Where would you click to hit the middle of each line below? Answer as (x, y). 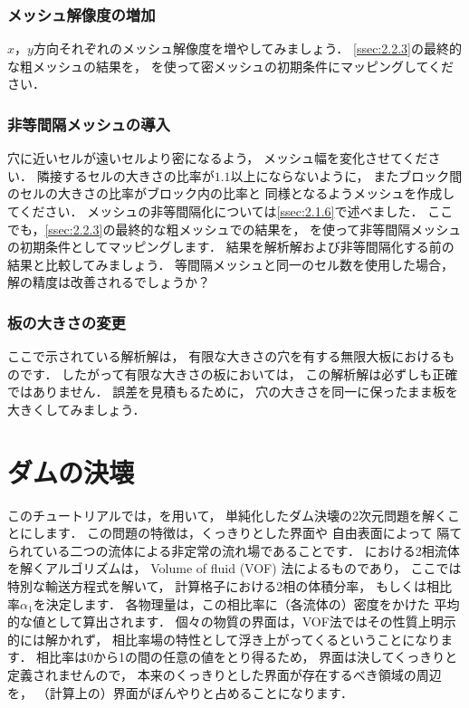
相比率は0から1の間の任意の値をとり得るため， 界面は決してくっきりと (247, 657)
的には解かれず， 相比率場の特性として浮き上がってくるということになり (224, 639)
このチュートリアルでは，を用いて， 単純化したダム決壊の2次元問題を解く (228, 515)
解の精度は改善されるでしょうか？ (109, 282)
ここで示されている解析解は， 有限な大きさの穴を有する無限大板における (225, 356)
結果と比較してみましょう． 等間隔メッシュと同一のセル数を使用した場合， (231, 264)
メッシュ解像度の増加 (81, 14)
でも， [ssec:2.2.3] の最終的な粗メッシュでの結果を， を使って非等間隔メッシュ (234, 229)
